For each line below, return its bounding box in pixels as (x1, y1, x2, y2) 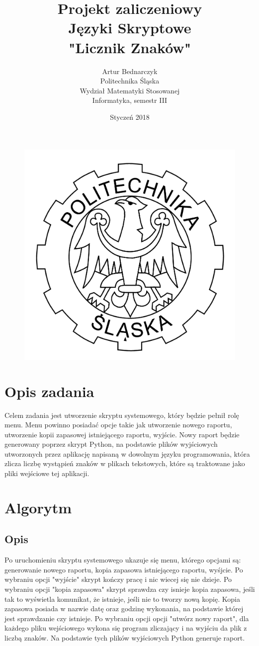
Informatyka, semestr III (92, 95, 168, 105)
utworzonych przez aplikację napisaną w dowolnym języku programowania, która (4, 448, 250, 459)
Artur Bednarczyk (102, 66, 158, 76)
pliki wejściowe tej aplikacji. (4, 468, 89, 479)
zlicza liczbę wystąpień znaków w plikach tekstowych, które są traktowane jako (4, 458, 245, 469)
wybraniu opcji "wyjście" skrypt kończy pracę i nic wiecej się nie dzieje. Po (4, 574, 232, 584)
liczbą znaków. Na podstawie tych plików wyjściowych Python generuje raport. (4, 633, 245, 643)
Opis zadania (4, 381, 94, 401)
